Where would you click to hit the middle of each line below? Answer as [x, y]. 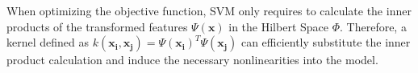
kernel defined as [48, 42]
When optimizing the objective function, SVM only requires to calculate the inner [209, 10]
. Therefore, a [373, 26]
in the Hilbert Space [279, 26]
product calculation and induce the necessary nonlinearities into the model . [192, 60]
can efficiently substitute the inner [326, 42]
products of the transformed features [97, 26]
